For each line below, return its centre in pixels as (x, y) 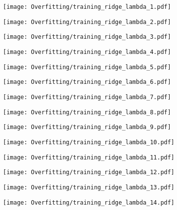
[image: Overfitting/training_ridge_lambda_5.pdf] (87, 67)
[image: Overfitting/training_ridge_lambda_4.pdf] (87, 52)
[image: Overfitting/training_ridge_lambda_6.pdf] (87, 82)
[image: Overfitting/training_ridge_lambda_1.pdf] (87, 7)
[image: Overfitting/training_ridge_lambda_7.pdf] (87, 97)
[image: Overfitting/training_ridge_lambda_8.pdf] (87, 112)
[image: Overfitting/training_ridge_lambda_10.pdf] (89, 142)
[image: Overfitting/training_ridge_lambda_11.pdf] (89, 157)
